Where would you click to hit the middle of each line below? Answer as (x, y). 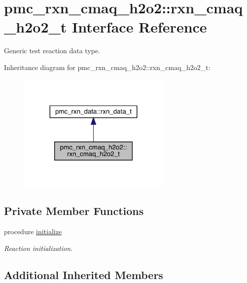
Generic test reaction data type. (52, 51)
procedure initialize (33, 231)
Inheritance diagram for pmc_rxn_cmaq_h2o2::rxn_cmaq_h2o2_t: (107, 67)
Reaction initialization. (38, 248)
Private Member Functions (74, 211)
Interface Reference (140, 27)
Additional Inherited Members (84, 274)
